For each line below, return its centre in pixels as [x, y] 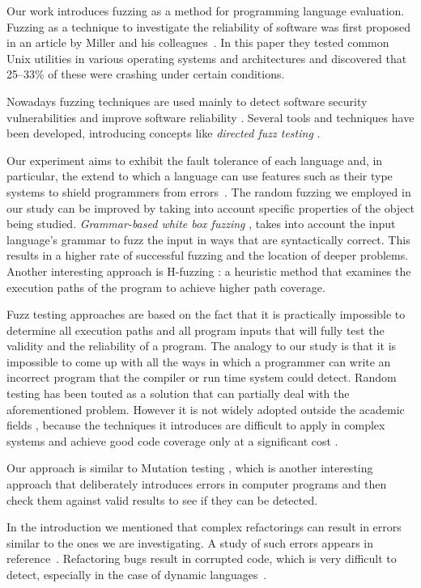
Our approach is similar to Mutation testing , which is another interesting [190, 468]
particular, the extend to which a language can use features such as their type [200, 176]
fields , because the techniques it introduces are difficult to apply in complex [196, 425]
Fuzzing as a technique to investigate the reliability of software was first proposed [208, 26]
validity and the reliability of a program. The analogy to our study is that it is [202, 346]
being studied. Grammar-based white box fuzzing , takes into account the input [201, 224]
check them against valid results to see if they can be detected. [162, 499]
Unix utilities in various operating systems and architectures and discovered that [207, 58]
